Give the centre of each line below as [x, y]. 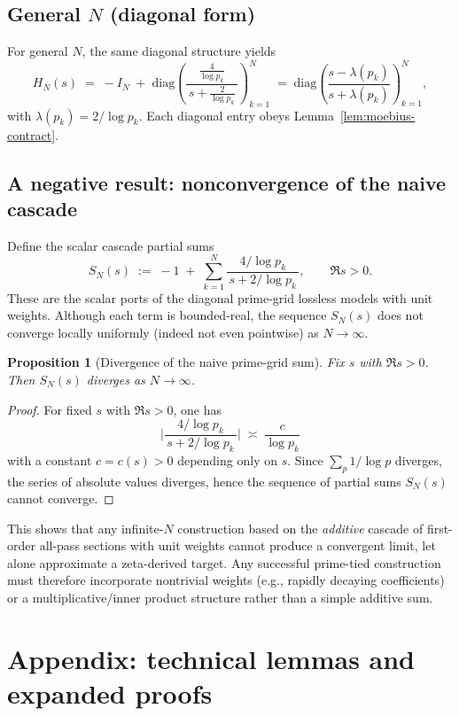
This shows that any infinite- [86, 528]
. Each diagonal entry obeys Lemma [236, 115]
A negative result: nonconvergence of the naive [227, 182]
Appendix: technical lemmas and [211, 658]
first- [440, 528]
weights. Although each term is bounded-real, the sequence [167, 315]
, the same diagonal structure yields [179, 51]
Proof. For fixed [50, 409]
